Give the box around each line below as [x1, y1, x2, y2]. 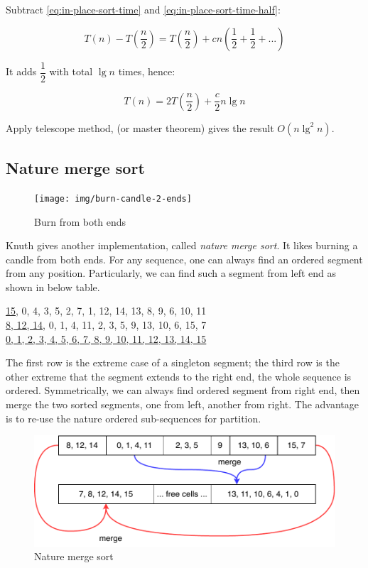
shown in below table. [6, 279, 100, 294]
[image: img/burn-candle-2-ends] [34, 193, 192, 204]
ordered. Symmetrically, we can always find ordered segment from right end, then [6, 383, 360, 398]
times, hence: [118, 64, 175, 79]
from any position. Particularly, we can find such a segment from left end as [6, 266, 336, 280]
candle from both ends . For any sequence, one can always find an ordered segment [6, 251, 363, 266]
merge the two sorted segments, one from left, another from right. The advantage [6, 397, 359, 412]
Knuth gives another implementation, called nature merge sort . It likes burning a [6, 238, 358, 253]
